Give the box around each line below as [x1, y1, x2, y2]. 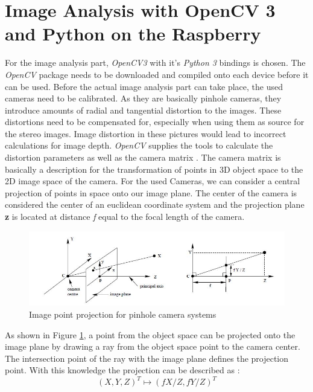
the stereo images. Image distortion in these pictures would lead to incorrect [5, 127, 286, 140]
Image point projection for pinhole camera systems [29, 307, 217, 320]
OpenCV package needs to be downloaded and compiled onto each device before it [5, 68, 309, 80]
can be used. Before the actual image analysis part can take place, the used [5, 80, 283, 92]
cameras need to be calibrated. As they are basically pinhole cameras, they [5, 92, 282, 104]
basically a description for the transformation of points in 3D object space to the [5, 162, 303, 175]
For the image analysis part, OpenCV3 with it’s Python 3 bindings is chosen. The [5, 56, 306, 69]
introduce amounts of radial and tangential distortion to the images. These [5, 103, 282, 116]
